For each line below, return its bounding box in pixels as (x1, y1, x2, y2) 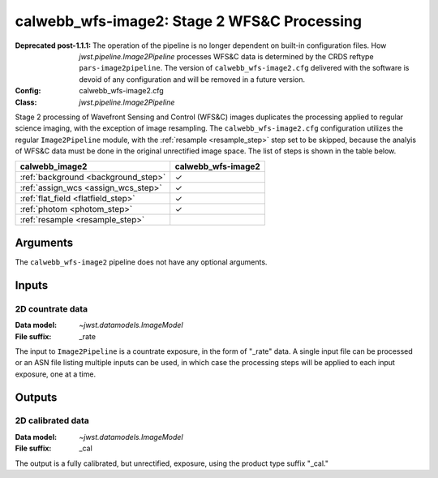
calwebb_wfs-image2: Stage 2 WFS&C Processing (15, 12, 363, 30)
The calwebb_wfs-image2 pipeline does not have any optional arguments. (15, 256, 268, 267)
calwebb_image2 (19, 161, 88, 172)
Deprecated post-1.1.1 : (15, 41, 92, 50)
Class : (15, 97, 37, 107)
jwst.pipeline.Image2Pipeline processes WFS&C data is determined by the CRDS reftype (79, 51, 374, 61)
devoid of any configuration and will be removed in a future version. (79, 74, 306, 84)
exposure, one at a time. (15, 369, 97, 379)
